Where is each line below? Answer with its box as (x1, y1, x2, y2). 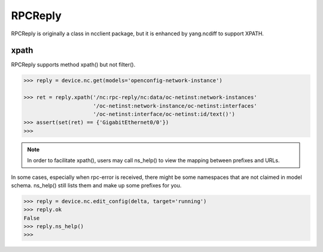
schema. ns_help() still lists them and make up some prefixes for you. (11, 181, 182, 189)
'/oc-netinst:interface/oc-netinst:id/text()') (93, 111, 236, 117)
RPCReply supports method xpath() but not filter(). (11, 61, 136, 68)
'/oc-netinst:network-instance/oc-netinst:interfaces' (93, 102, 257, 109)
